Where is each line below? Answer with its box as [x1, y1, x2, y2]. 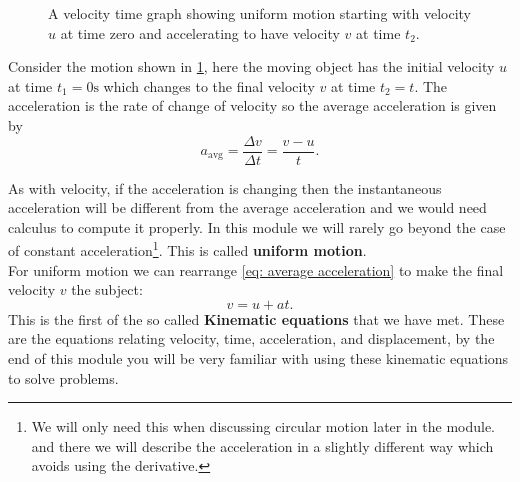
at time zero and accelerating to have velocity [60, 22, 340, 43]
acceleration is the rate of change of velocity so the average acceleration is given [8, 95, 497, 116]
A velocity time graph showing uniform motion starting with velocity [48, 3, 472, 23]
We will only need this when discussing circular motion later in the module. [31, 416, 496, 437]
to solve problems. [8, 367, 119, 388]
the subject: [71, 279, 143, 300]
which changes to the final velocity [103, 75, 315, 96]
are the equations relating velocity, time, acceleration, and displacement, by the [8, 328, 495, 349]
